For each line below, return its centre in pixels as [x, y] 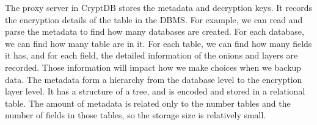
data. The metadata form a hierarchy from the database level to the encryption [154, 79]
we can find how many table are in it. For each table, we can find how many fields [158, 43]
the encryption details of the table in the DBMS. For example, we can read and [154, 19]
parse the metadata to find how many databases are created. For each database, [155, 31]
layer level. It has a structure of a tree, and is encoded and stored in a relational [155, 91]
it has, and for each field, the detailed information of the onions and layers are [151, 55]
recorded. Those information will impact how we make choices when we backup [153, 67]
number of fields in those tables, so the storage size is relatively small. [136, 115]
